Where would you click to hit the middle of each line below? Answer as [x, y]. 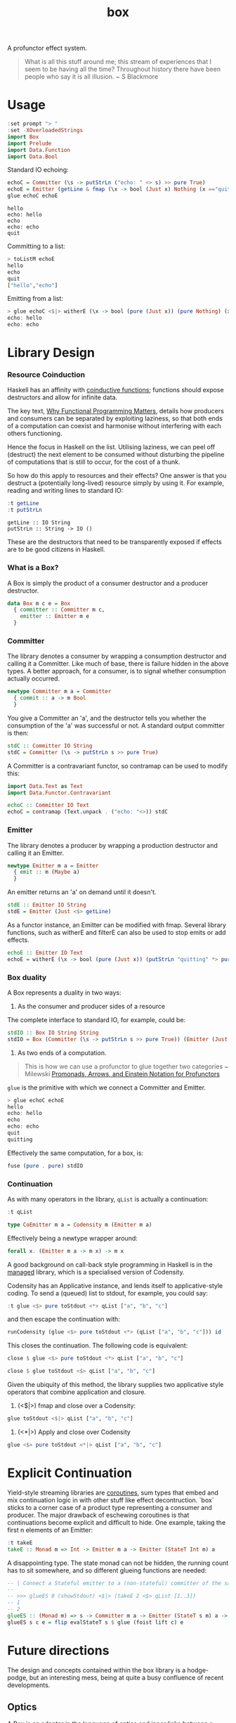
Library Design [51, 353]
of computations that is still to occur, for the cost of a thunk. [94, 462]
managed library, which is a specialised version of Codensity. [96, 1272]
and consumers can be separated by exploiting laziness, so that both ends [115, 418]
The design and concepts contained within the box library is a [97, 1670]
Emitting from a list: [35, 299]
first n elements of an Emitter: [50, 1530]
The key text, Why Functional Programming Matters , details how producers [116, 411]
